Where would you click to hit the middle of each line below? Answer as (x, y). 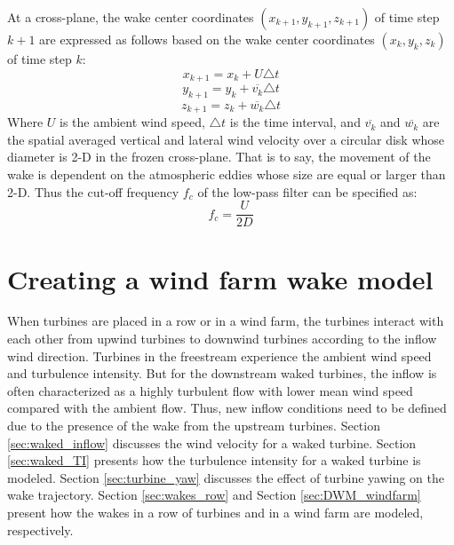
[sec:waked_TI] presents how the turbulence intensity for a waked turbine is (214, 460)
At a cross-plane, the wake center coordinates (131, 17)
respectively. (40, 529)
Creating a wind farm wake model (220, 278)
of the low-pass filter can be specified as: (307, 191)
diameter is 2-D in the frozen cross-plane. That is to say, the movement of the (219, 157)
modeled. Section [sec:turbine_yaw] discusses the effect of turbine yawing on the (226, 477)
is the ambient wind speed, (132, 122)
